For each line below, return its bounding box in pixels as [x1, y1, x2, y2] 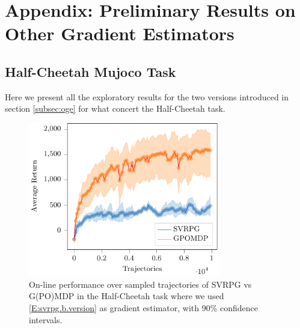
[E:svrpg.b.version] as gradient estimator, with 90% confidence [29, 302, 259, 314]
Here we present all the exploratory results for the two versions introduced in [5, 90, 289, 103]
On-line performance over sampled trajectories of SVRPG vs [29, 278, 252, 290]
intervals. [29, 313, 63, 326]
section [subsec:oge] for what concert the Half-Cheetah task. [5, 102, 225, 115]
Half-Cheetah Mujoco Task [5, 62, 176, 80]
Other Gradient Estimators [5, 21, 234, 46]
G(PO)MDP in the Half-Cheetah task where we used [29, 290, 224, 302]
